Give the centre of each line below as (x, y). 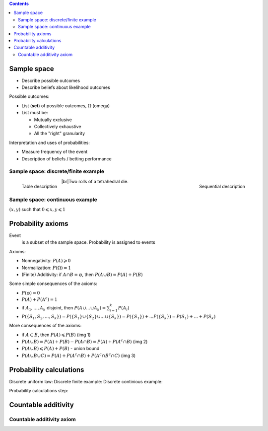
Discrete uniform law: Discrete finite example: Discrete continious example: (86, 381)
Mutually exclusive (53, 120)
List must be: (35, 113)
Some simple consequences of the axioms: (53, 284)
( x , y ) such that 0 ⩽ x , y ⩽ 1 (37, 210)
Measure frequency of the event (55, 152)
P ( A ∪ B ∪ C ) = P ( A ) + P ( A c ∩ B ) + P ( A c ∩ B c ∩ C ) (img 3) (79, 355)
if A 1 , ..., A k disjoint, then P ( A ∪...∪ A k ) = (64, 308)
